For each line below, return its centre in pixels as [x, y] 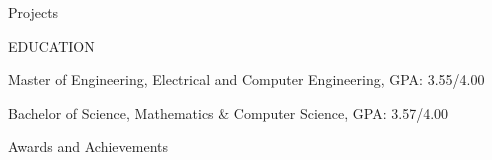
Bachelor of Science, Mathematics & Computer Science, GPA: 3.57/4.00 [228, 112]
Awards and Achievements [88, 146]
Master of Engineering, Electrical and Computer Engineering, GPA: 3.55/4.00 [246, 79]
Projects [33, 12]
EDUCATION [51, 45]
